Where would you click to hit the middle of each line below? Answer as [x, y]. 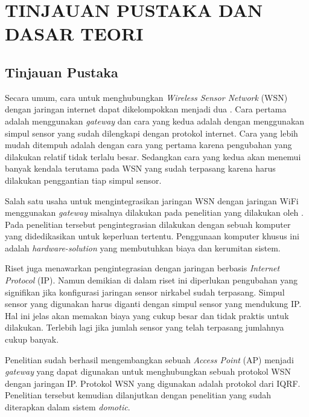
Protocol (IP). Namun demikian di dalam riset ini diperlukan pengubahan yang [151, 280]
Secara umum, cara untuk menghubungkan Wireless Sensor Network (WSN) [146, 97]
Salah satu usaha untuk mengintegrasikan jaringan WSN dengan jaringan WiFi [152, 200]
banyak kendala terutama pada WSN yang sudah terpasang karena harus [140, 168]
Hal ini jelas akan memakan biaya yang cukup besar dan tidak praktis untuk [147, 315]
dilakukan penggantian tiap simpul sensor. [83, 180]
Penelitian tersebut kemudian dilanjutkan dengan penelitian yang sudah [138, 395]
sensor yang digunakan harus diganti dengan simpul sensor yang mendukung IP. [153, 304]
